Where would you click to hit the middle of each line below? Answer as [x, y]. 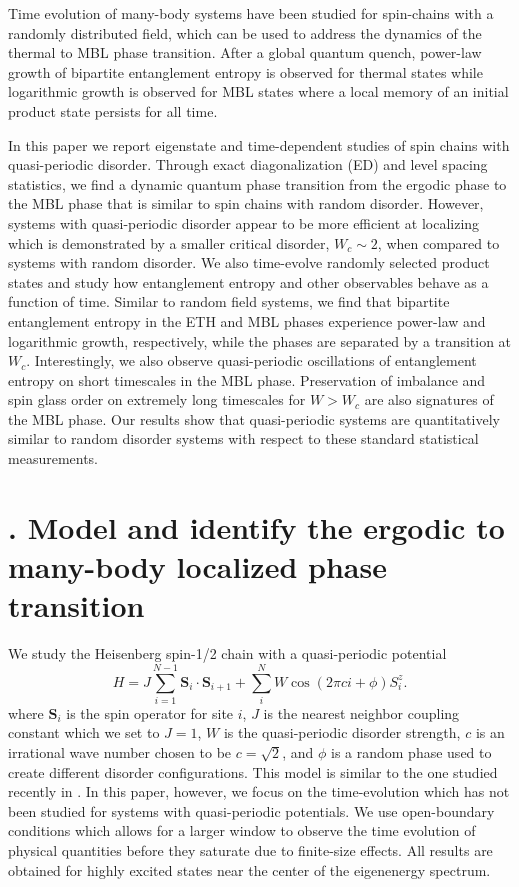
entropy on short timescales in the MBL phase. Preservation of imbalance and [247, 379]
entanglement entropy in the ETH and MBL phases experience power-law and [247, 320]
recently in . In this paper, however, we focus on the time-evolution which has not [259, 791]
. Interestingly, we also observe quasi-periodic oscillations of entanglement [251, 360]
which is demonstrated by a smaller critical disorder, [169, 242]
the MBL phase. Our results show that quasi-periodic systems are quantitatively [254, 418]
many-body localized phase [197, 566]
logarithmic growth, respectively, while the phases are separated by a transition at [260, 340]
